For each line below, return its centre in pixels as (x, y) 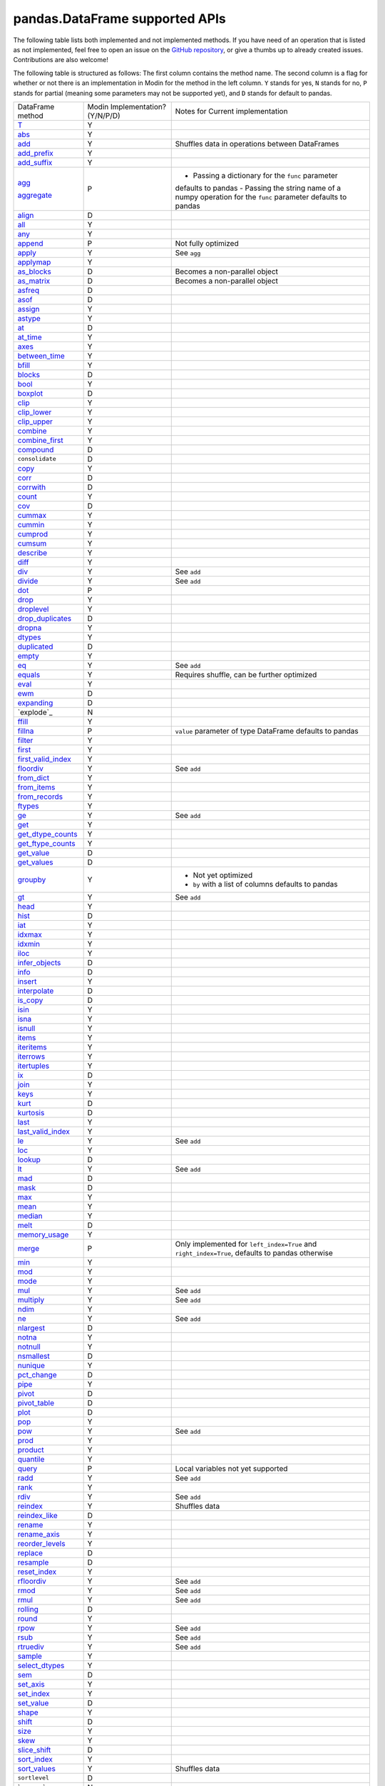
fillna (26, 731)
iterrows (31, 1056)
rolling (28, 1609)
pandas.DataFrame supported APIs (119, 19)
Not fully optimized (207, 243)
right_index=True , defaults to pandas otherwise (254, 1252)
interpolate (36, 991)
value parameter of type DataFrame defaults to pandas (267, 731)
